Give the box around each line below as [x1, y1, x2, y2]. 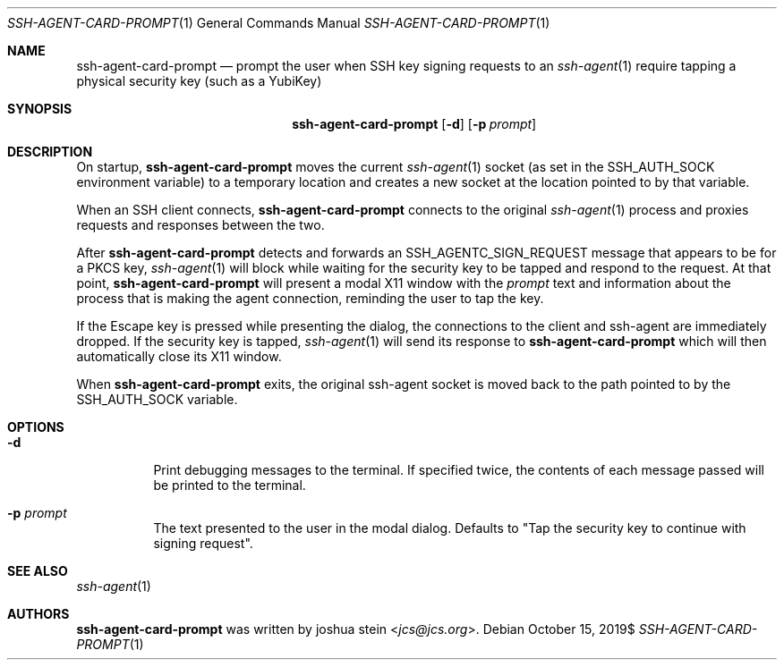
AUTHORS [7, 606, 70, 621]
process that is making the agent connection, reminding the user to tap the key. [76, 291, 544, 306]
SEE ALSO [7, 563, 68, 578]
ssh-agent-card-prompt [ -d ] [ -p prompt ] [292, 116, 537, 131]
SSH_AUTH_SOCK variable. [76, 392, 238, 407]
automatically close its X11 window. [76, 349, 282, 364]
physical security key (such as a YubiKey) [76, 73, 322, 89]
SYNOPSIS [7, 101, 72, 116]
